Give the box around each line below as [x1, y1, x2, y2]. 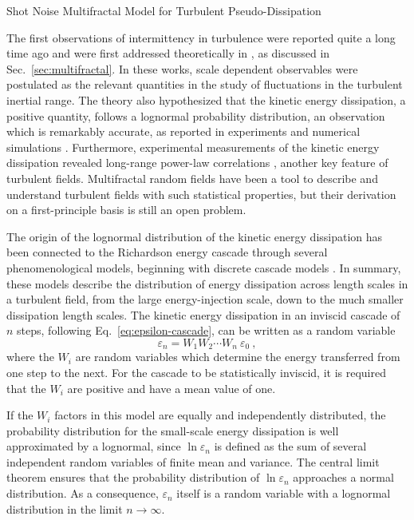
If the [6, 407, 34, 423]
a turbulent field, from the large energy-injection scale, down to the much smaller [6, 291, 404, 308]
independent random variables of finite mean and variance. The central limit [6, 453, 380, 470]
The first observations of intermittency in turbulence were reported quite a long [6, 29, 396, 46]
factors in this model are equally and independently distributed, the [54, 407, 386, 423]
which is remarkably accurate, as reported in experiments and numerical [6, 123, 361, 140]
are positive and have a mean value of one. [67, 379, 276, 396]
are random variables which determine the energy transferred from [75, 348, 400, 365]
